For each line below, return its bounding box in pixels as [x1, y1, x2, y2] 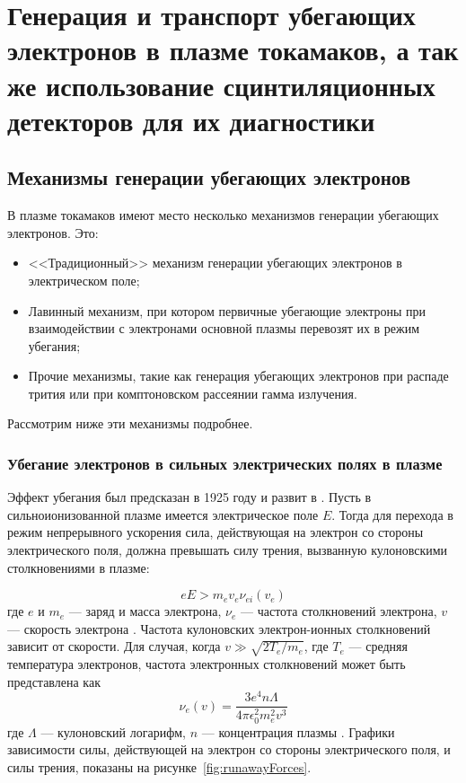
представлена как [7, 672, 101, 691]
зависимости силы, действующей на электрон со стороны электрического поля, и [7, 740, 451, 759]
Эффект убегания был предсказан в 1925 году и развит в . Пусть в [7, 488, 372, 506]
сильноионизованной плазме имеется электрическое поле [7, 505, 319, 523]
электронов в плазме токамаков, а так [7, 31, 459, 68]
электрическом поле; [28, 270, 140, 289]
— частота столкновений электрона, [241, 602, 437, 620]
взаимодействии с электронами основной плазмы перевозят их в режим [28, 319, 420, 338]
